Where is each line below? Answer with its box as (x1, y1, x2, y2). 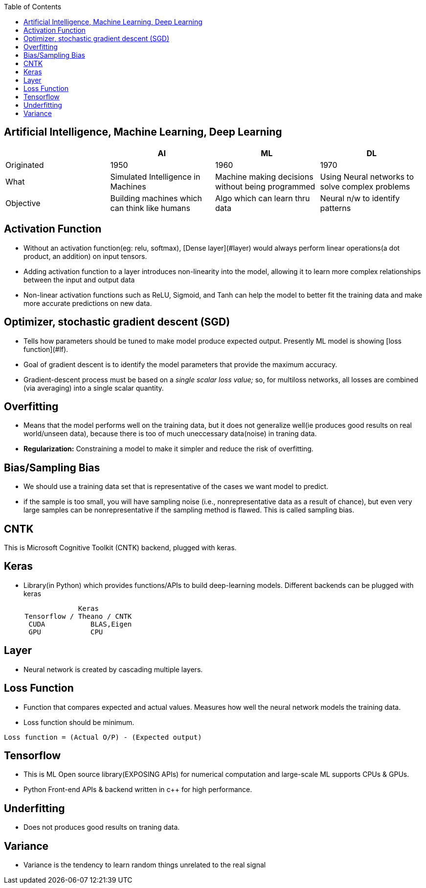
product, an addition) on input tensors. (23, 252, 147, 260)
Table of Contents (4, 2, 62, 11)
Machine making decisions (215, 171, 314, 182)
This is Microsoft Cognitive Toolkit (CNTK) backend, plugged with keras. (4, 543, 237, 552)
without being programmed (215, 181, 315, 191)
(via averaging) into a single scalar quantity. (23, 383, 164, 392)
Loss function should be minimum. (23, 718, 135, 726)
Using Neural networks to (320, 171, 414, 182)
